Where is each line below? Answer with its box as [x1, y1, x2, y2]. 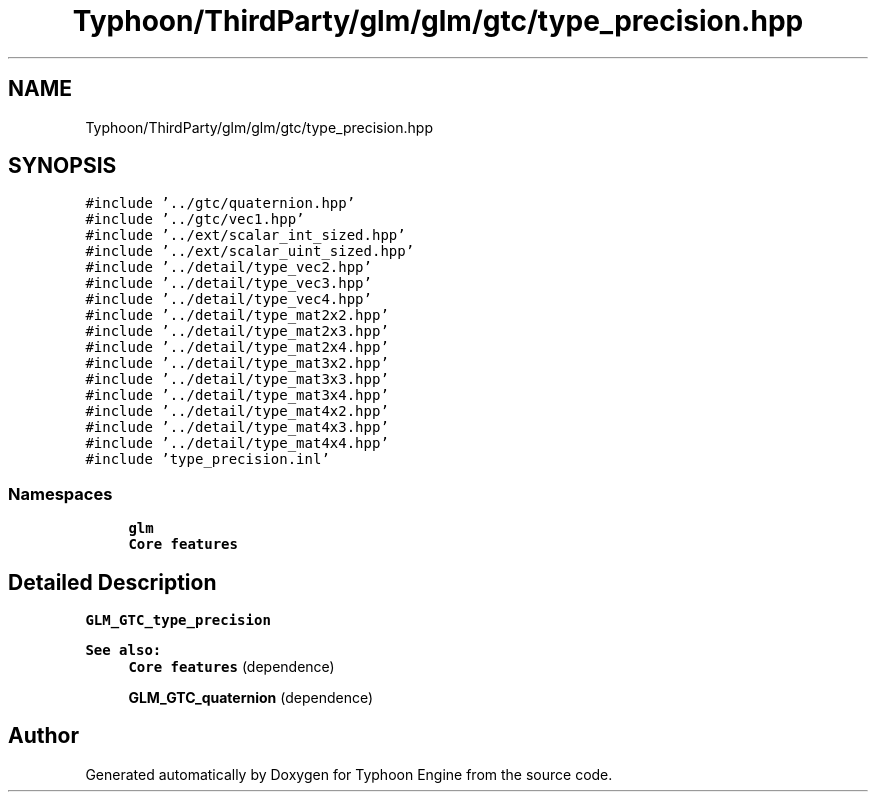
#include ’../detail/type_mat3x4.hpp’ [85, 387, 389, 404]
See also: [85, 642, 162, 659]
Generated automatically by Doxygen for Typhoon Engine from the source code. [85, 765, 613, 783]
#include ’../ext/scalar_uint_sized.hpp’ [85, 243, 415, 260]
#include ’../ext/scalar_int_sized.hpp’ [85, 227, 406, 244]
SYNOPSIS [8, 153, 117, 179]
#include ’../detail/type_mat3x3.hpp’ [85, 371, 389, 388]
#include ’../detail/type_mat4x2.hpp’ [85, 403, 389, 420]
